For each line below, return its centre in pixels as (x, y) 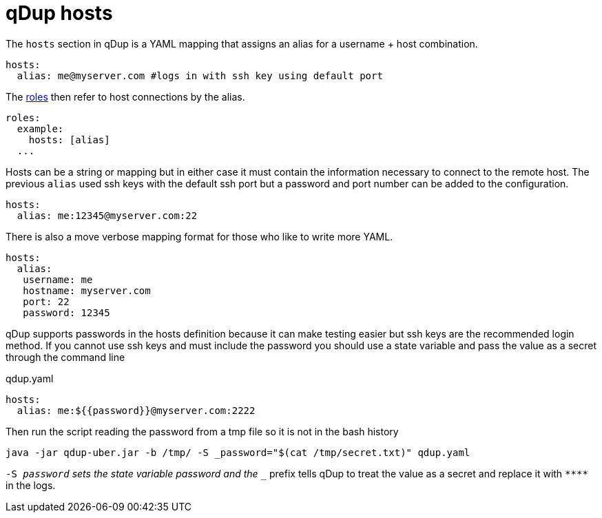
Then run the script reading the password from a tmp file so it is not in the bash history (202, 431)
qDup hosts (59, 13)
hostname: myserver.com (87, 290)
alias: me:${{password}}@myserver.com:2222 (136, 410)
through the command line (65, 357)
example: (40, 128)
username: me (58, 279)
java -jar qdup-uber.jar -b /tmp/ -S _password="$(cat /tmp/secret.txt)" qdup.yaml (238, 452)
